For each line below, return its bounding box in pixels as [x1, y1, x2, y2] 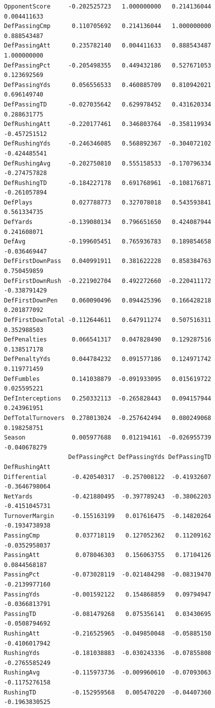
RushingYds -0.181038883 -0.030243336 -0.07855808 [4, 649, 212, 657]
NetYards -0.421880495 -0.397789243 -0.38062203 [4, 492, 212, 500]
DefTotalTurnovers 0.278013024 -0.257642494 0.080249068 [4, 414, 212, 421]
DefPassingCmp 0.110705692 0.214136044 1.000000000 [4, 22, 212, 30]
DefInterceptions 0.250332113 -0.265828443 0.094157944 [4, 394, 212, 402]
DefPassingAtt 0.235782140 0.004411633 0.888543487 [4, 42, 212, 49]
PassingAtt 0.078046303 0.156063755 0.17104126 [4, 551, 212, 559]
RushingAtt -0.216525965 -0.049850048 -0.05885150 [4, 630, 212, 637]
